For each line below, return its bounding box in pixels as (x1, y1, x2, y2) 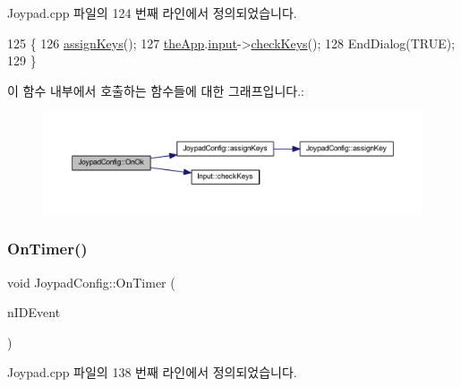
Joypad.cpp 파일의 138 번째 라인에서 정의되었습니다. (7, 363, 297, 382)
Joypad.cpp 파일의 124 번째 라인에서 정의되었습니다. (7, 4, 297, 21)
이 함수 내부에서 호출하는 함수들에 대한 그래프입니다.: (7, 81, 304, 99)
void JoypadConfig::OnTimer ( (7, 272, 175, 291)
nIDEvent (7, 303, 61, 322)
